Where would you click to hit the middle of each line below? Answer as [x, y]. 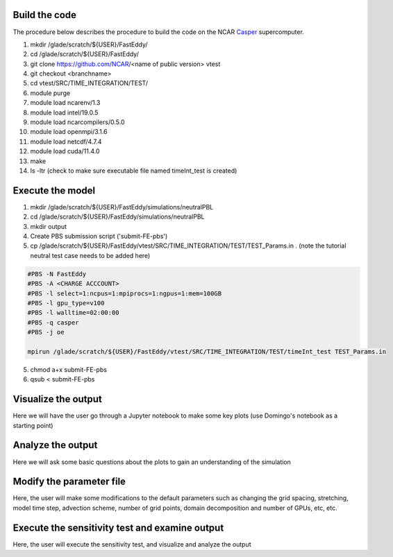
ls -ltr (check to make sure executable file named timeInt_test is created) [134, 171]
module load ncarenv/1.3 [65, 103]
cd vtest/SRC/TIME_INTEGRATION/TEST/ [89, 83]
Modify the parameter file [69, 482]
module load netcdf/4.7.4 [66, 142]
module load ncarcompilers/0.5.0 [77, 122]
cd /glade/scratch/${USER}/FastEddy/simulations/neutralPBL [117, 217]
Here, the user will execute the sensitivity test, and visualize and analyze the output [132, 544]
